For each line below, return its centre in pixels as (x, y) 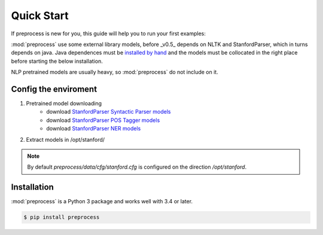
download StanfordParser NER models (94, 129)
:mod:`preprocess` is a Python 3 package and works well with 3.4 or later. (102, 202)
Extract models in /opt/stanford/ (65, 139)
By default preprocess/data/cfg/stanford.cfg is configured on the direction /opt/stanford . (137, 167)
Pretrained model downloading (64, 103)
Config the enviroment (54, 89)
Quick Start (40, 16)
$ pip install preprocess (62, 217)
